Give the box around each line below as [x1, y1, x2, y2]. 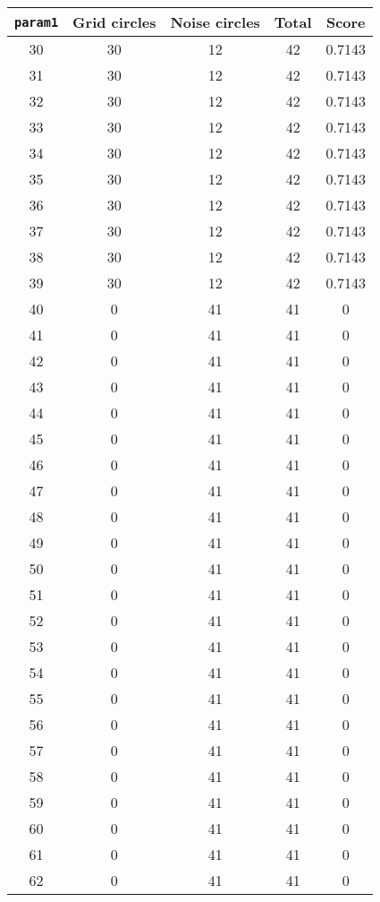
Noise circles [170, 12, 260, 32]
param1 [14, 14, 59, 30]
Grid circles [72, 12, 156, 32]
